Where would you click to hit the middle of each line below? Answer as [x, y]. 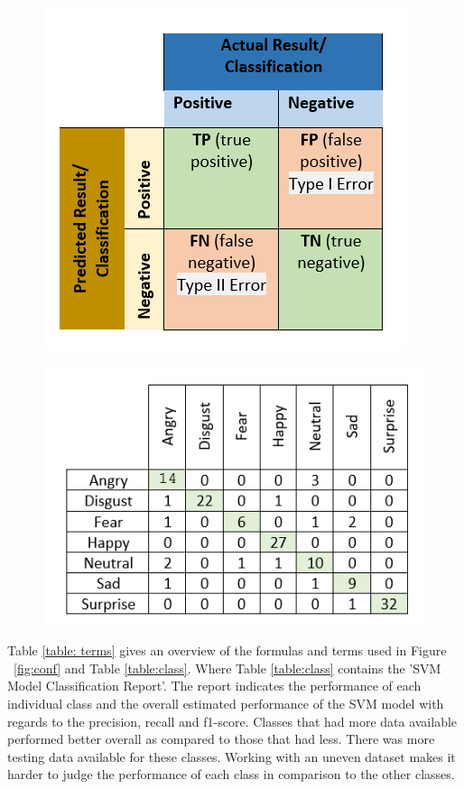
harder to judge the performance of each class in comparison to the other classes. [231, 774]
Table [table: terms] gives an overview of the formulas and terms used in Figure [227, 650]
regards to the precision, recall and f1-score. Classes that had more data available [232, 721]
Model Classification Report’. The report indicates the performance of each [214, 686]
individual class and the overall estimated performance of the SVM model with [226, 703]
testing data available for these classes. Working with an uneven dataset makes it [232, 756]
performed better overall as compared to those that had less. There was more [221, 739]
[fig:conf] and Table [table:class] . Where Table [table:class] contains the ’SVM [227, 668]
